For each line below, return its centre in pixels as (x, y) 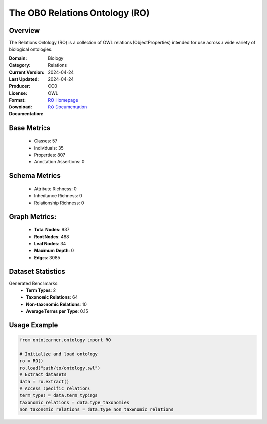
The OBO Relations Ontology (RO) (80, 13)
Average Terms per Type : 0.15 (57, 311)
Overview (24, 30)
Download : (21, 107)
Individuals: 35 (49, 148)
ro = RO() (31, 361)
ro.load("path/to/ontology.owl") (60, 368)
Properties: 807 (50, 155)
